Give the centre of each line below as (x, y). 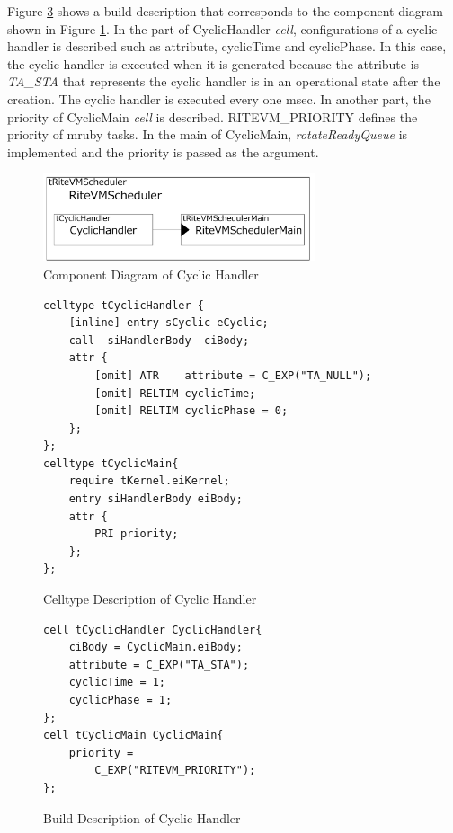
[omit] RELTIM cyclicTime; (175, 393)
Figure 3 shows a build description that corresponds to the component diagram (225, 11)
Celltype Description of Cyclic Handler (150, 599)
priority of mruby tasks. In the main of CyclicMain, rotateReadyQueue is (208, 134)
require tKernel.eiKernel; (149, 481)
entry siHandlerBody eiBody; (155, 499)
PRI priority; (137, 534)
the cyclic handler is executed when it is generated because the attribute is (213, 63)
